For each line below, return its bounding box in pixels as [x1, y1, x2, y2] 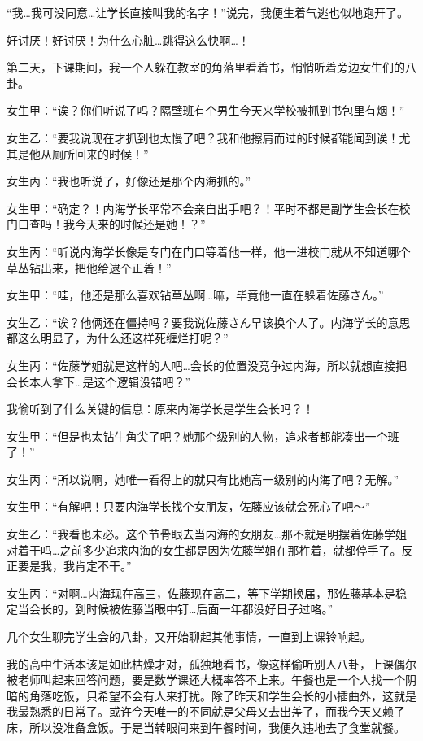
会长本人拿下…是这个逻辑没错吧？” [7, 373, 190, 390]
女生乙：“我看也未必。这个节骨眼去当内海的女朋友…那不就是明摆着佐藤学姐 [7, 525, 407, 543]
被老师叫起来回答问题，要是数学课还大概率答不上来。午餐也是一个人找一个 [7, 671, 405, 688]
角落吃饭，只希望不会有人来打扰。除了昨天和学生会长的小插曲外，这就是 [28, 687, 416, 704]
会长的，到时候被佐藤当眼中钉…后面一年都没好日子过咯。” [28, 600, 333, 617]
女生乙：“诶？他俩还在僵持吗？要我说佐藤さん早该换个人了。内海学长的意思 [7, 313, 411, 330]
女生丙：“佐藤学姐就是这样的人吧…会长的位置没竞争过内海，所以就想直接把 [7, 356, 407, 373]
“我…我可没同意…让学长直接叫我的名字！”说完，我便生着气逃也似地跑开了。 [7, 4, 408, 20]
